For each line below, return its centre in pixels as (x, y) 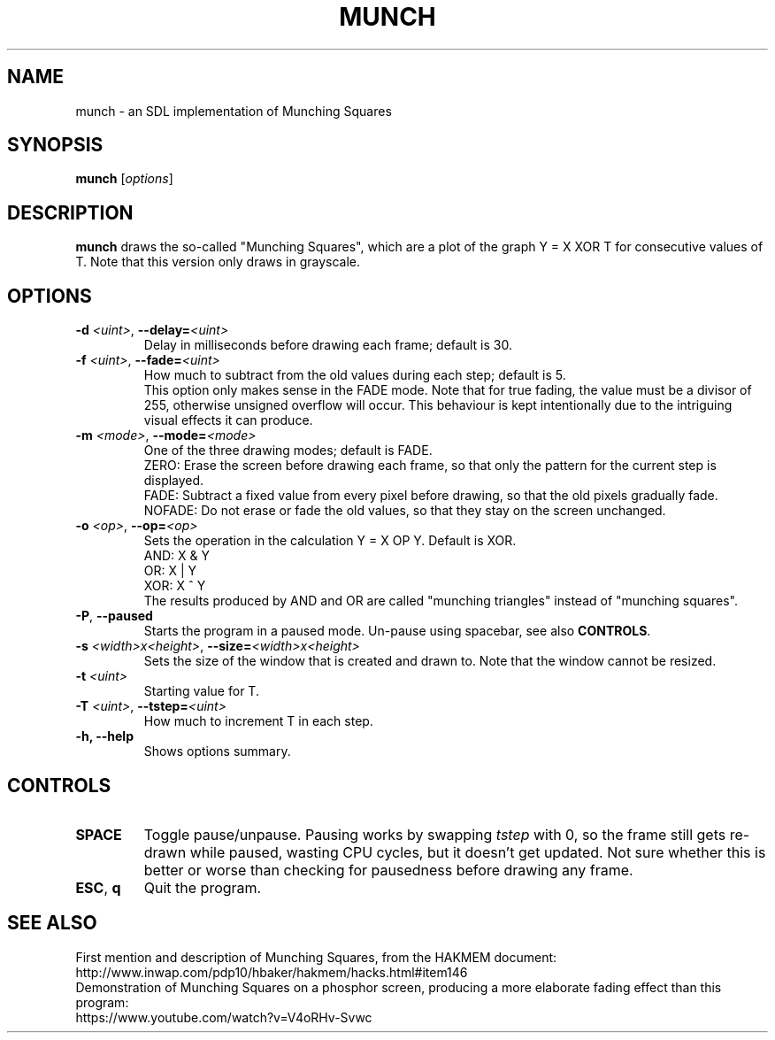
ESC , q (98, 887)
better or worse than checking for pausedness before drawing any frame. (388, 870)
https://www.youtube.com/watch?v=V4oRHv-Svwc (224, 1017)
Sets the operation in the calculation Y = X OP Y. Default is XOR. (330, 541)
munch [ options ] (124, 179)
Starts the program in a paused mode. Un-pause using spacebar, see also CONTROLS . (397, 631)
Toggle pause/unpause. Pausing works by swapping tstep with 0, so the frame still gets (435, 834)
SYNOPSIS (55, 145)
